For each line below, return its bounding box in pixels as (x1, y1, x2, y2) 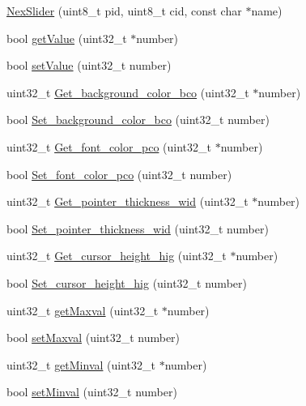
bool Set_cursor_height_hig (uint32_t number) (6, 274, 247, 291)
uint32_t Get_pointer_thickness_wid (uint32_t (6, 193, 249, 210)
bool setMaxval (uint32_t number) (6, 329, 181, 346)
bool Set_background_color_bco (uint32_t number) (6, 111, 270, 128)
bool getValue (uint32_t (6, 29, 127, 46)
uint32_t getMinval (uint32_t (6, 356, 155, 373)
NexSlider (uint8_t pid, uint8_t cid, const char (6, 2, 242, 19)
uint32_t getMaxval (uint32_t (6, 301, 159, 318)
